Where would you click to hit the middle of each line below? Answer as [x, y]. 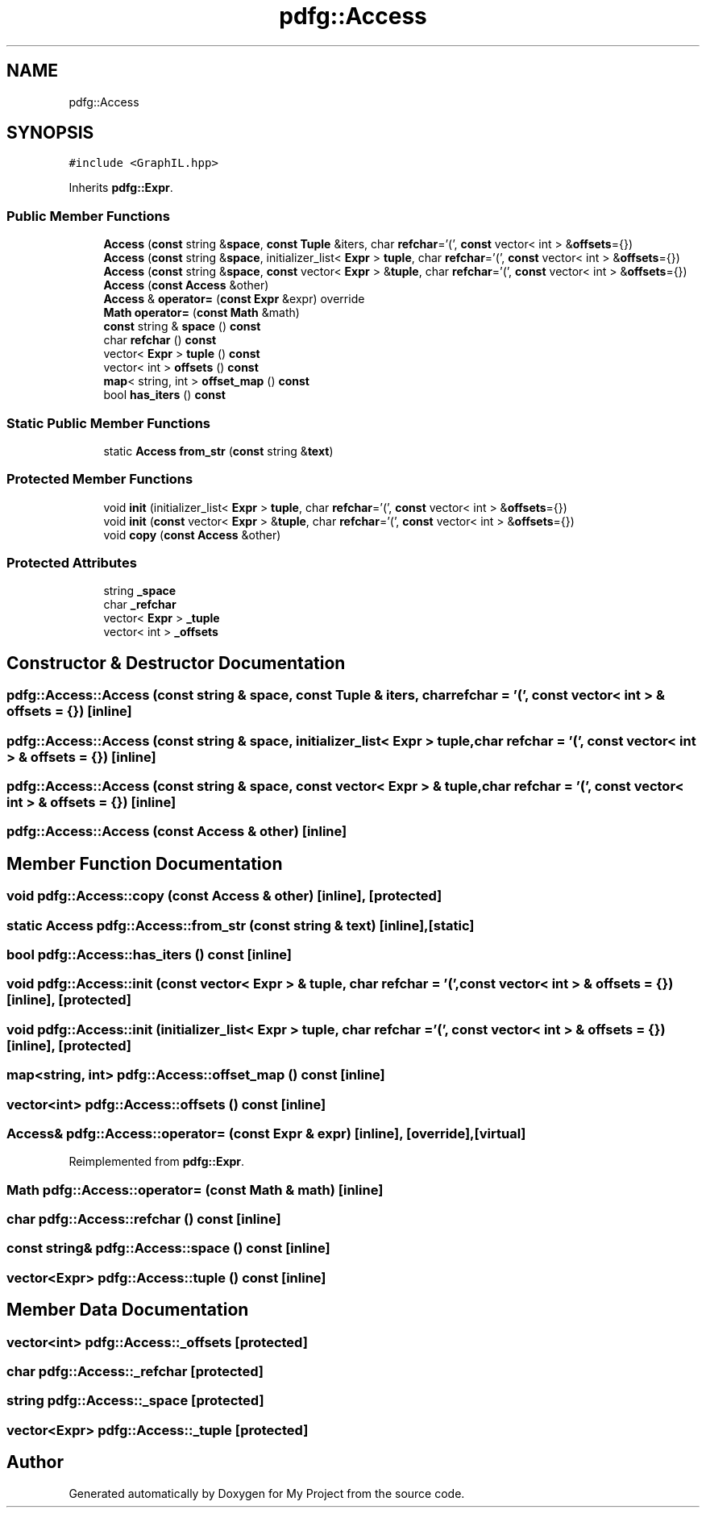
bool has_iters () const [164, 395]
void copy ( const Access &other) [192, 534]
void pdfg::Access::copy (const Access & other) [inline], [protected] [224, 896]
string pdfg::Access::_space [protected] [135, 1401]
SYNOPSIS [50, 133]
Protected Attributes [72, 563]
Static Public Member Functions [109, 423]
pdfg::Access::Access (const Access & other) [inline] [177, 832]
